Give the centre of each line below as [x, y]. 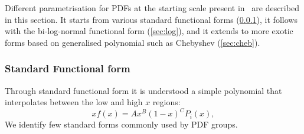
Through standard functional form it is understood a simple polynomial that [143, 90]
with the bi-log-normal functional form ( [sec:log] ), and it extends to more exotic [149, 31]
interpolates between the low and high [74, 102]
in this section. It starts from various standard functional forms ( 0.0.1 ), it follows [151, 19]
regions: [166, 102]
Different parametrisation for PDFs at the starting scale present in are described [152, 8]
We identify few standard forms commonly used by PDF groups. [121, 124]
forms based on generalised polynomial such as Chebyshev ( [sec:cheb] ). [133, 42]
